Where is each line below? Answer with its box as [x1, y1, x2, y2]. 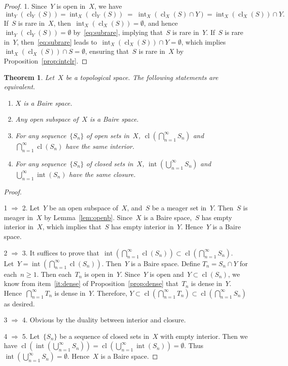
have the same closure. [69, 169, 136, 179]
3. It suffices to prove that [22, 247, 99, 257]
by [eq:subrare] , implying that [73, 27, 163, 37]
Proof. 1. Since [4, 1, 47, 11]
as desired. [4, 298, 35, 308]
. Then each [36, 269, 72, 279]
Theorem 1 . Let [4, 72, 55, 82]
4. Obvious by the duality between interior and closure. [22, 315, 186, 325]
